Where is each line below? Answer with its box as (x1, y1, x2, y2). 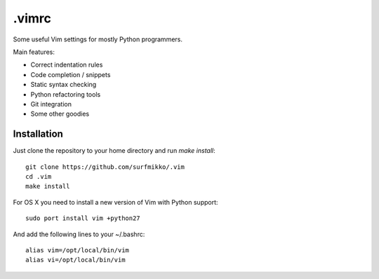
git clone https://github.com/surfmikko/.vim (25, 163, 185, 171)
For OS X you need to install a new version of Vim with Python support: (13, 198, 218, 206)
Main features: (13, 48, 55, 56)
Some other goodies (30, 109, 90, 118)
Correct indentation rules (30, 60, 103, 69)
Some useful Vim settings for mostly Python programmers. (13, 35, 182, 43)
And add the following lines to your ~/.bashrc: (13, 230, 145, 238)
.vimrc (13, 11, 52, 26)
